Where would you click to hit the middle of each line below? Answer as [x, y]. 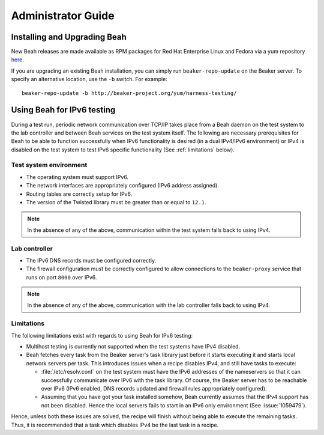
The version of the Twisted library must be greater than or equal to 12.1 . [116, 202]
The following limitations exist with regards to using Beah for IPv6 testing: [102, 335]
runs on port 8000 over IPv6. [61, 277]
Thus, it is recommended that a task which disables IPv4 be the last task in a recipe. [115, 425]
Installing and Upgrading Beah [69, 37]
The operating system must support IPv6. [77, 177]
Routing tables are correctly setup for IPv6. [79, 194]
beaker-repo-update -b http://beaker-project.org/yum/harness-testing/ [129, 93]
